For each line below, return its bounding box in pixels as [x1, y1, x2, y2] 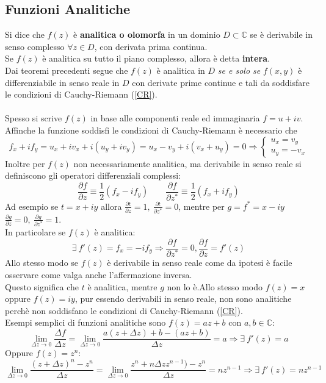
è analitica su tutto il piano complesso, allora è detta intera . [42, 52, 270, 65]
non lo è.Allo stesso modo [167, 280, 263, 293]
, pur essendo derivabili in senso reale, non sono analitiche [74, 292, 292, 305]
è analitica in [156, 63, 205, 76]
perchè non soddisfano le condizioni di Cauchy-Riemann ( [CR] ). [5, 304, 243, 317]
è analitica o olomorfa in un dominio [73, 28, 220, 41]
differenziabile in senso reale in [5, 76, 120, 88]
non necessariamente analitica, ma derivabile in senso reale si [73, 157, 302, 170]
